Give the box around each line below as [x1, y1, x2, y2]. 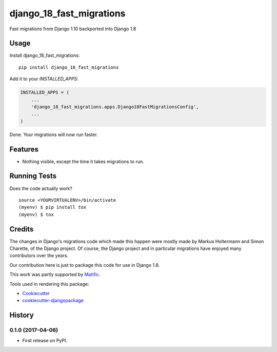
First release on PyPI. [22, 337, 68, 343]
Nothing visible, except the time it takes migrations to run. [22, 158, 145, 164]
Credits [9, 225, 34, 233]
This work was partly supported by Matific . [9, 271, 101, 278]
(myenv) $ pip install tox [18, 204, 87, 210]
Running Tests [9, 172, 56, 181]
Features [9, 145, 38, 153]
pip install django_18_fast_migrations [18, 64, 119, 70]
